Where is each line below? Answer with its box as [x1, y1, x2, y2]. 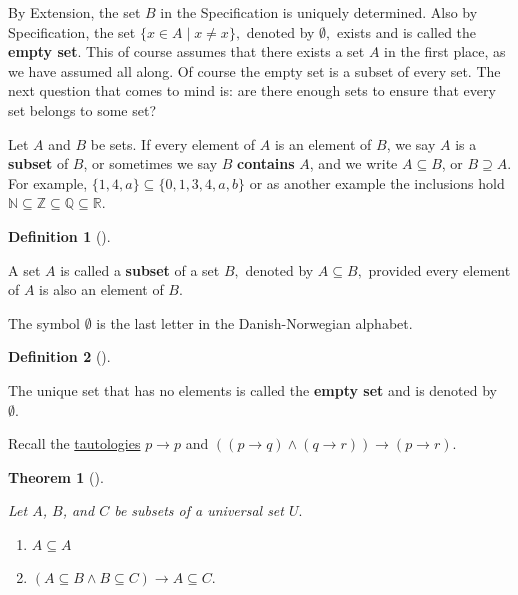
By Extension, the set [8, 2, 141, 22]
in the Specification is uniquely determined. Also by [160, 2, 478, 22]
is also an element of [39, 279, 164, 300]
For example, [8, 172, 88, 193]
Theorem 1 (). [8, 466, 104, 487]
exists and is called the [337, 21, 477, 42]
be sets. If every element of [90, 133, 256, 154]
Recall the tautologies [8, 433, 141, 454]
